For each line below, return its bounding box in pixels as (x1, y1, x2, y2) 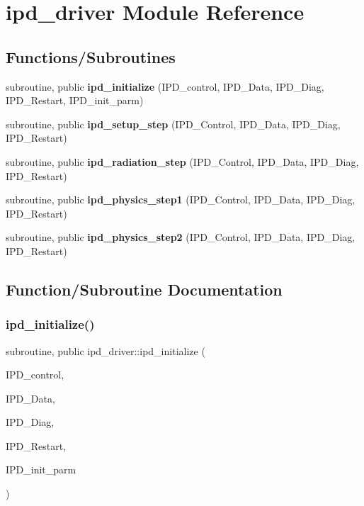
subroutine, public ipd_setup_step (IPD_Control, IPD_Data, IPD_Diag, (6, 116, 341, 131)
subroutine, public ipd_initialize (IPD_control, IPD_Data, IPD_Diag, (6, 79, 324, 94)
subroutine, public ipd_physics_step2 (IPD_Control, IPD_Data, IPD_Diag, (6, 230, 356, 244)
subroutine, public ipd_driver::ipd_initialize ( (6, 343, 205, 358)
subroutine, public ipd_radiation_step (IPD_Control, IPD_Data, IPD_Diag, (6, 154, 359, 169)
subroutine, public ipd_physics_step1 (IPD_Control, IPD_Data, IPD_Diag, (6, 192, 356, 207)
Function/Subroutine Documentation (6, 278, 283, 300)
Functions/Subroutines (6, 45, 176, 67)
